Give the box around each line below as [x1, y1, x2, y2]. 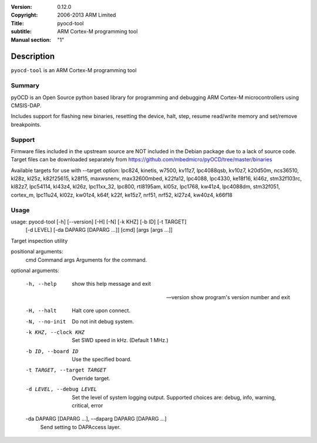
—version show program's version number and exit [166, 293, 290, 300]
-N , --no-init [25, 318, 66, 325]
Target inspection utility [11, 237, 68, 244]
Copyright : [11, 12, 38, 19]
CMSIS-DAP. [11, 102, 42, 109]
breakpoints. [11, 121, 41, 128]
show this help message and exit [72, 280, 151, 288]
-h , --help [25, 280, 57, 288]
